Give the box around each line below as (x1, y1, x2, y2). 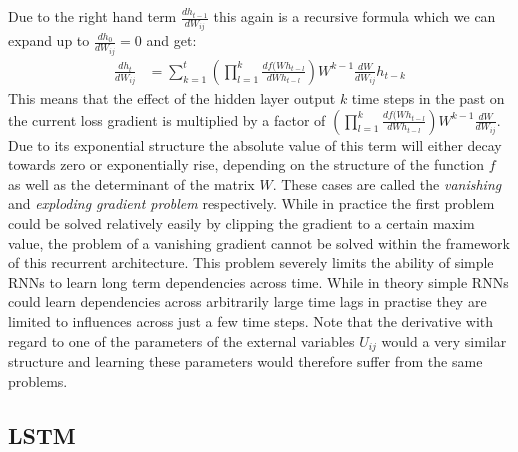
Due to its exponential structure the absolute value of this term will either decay (8, 134, 502, 155)
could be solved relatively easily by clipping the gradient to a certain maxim (8, 212, 475, 233)
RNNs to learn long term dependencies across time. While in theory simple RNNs (8, 271, 509, 292)
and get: (146, 30, 197, 51)
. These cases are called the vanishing (272, 173, 502, 194)
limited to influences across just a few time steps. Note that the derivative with (8, 310, 494, 331)
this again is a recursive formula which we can (213, 6, 496, 26)
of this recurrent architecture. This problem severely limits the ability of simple (8, 252, 494, 273)
